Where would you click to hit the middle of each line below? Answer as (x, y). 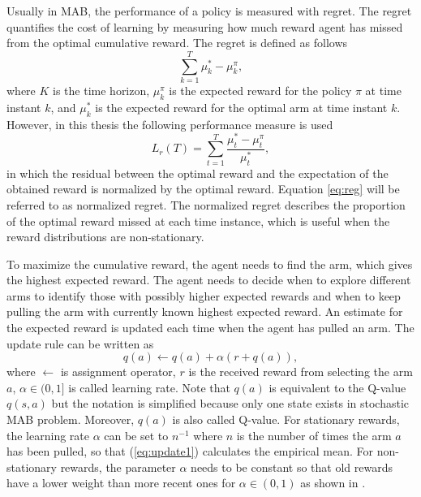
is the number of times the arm (314, 435)
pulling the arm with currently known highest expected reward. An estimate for (205, 311)
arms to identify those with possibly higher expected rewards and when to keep (204, 295)
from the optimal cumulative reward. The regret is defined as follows (177, 43)
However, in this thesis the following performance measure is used (170, 124)
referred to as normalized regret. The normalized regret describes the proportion (206, 204)
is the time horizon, (101, 90)
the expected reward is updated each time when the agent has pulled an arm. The (210, 328)
